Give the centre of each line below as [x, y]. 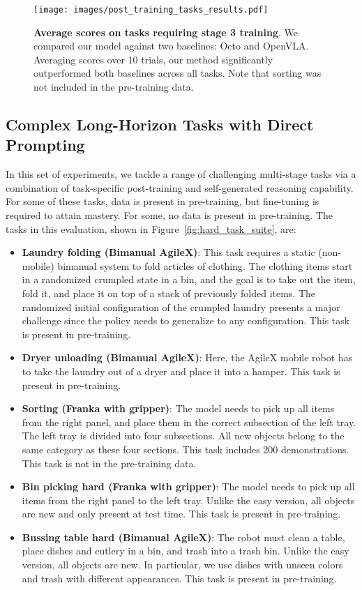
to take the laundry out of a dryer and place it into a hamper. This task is [181, 371]
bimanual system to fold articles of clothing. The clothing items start [205, 265]
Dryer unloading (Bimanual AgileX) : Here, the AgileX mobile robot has [187, 357]
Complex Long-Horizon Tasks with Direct [160, 124]
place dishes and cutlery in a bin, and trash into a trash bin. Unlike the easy [186, 551]
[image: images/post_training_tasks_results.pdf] [151, 10]
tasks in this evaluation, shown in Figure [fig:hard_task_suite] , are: [151, 228]
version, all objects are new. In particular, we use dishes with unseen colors [182, 565]
